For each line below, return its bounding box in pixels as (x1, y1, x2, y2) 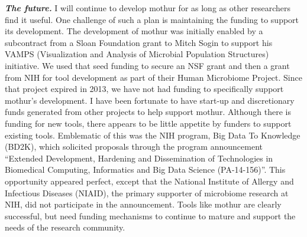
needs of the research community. (5, 221, 125, 233)
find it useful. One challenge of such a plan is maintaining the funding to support (5, 13, 299, 25)
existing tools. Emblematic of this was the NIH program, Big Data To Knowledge (5, 129, 300, 141)
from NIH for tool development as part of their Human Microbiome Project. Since (5, 71, 302, 83)
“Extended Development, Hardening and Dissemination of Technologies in (5, 152, 273, 164)
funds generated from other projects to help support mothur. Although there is (5, 106, 292, 118)
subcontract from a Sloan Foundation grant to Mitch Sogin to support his (5, 36, 273, 48)
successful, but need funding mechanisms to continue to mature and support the (5, 209, 296, 222)
